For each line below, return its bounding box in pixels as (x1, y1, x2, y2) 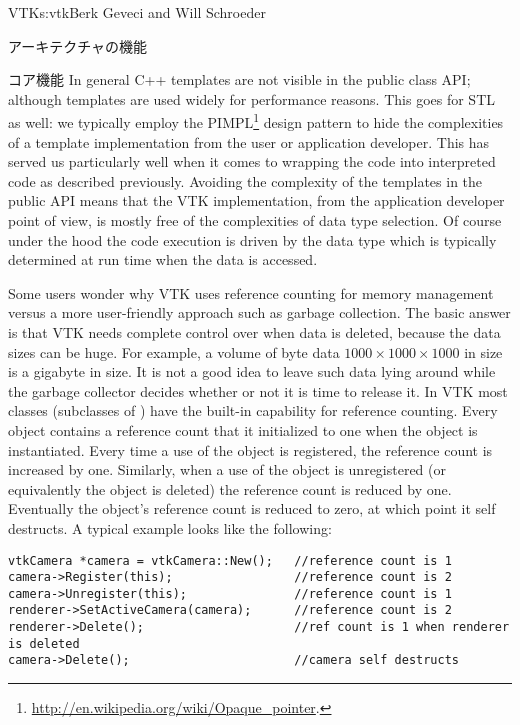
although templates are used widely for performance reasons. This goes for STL (8, 88, 495, 109)
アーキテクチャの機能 (8, 35, 148, 56)
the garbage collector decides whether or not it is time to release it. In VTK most (8, 380, 508, 401)
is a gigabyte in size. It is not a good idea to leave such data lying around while (8, 361, 496, 382)
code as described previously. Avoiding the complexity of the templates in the (8, 170, 483, 191)
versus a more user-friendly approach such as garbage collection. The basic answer (8, 302, 511, 323)
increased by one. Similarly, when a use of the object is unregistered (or (8, 459, 447, 480)
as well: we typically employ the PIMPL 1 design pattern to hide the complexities (8, 109, 504, 133)
